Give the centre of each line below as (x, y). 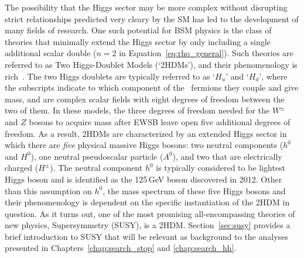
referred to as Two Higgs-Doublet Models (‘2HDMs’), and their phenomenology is (151, 64)
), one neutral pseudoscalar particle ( (97, 156)
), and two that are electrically (227, 156)
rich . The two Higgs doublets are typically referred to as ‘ (110, 76)
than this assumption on (48, 190)
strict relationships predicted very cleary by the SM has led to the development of (152, 18)
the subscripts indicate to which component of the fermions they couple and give (152, 87)
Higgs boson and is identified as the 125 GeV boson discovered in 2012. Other (144, 179)
